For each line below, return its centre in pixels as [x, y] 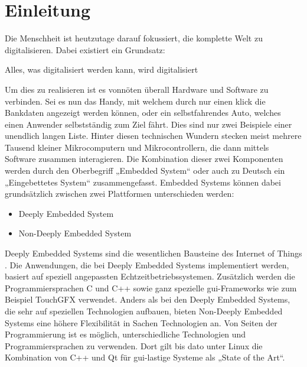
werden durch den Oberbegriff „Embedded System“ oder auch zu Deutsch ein [145, 170]
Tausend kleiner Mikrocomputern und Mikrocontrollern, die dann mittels [137, 147]
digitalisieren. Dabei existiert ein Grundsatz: [85, 49]
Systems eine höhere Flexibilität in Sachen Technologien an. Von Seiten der [141, 322]
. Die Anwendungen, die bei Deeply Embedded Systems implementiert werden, [147, 264]
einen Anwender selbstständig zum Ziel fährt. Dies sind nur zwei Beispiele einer [148, 124]
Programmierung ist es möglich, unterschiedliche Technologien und [125, 334]
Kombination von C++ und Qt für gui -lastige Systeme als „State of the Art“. [145, 357]
